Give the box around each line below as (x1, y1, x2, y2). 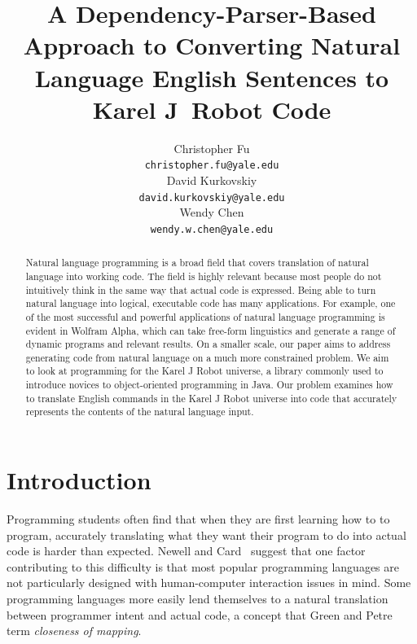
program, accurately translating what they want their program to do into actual (7, 526, 406, 543)
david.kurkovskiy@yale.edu (138, 191, 285, 204)
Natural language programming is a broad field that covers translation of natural (25, 256, 369, 269)
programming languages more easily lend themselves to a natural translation (7, 590, 388, 607)
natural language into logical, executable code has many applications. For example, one (25, 296, 396, 310)
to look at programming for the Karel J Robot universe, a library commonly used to (25, 364, 384, 378)
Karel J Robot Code (92, 92, 331, 125)
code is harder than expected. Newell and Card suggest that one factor (7, 542, 366, 559)
